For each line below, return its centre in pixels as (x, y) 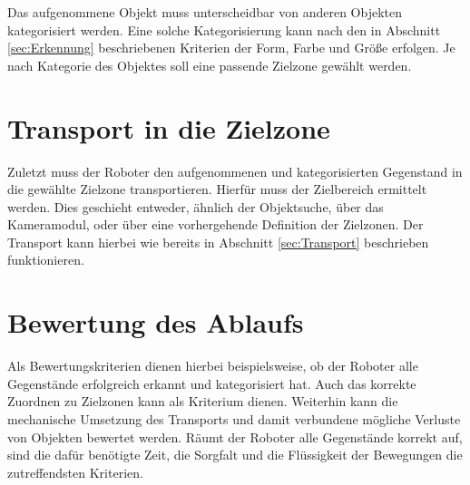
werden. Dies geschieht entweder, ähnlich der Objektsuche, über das (196, 206)
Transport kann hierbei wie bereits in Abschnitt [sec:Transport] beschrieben (218, 242)
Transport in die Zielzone (169, 127)
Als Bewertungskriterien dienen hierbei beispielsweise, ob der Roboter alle (213, 366)
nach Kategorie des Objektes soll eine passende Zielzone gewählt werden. (210, 65)
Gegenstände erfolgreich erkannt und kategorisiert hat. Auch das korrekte (212, 383)
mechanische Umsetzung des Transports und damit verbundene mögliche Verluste (234, 418)
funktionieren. (46, 260)
